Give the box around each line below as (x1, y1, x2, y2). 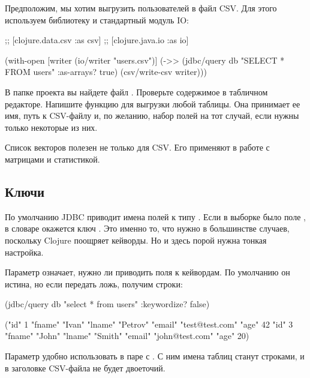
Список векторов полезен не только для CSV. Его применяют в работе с (5, 141, 270, 154)
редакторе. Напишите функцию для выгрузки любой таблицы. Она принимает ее (5, 97, 300, 110)
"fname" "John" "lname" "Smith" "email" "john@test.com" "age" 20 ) (5, 329, 249, 342)
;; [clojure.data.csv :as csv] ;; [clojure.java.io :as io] (5, 34, 189, 46)
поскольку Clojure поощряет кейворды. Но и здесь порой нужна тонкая (5, 233, 267, 246)
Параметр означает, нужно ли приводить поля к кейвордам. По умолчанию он (5, 266, 290, 278)
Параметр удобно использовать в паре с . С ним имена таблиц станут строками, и (5, 350, 305, 362)
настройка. (5, 245, 44, 258)
